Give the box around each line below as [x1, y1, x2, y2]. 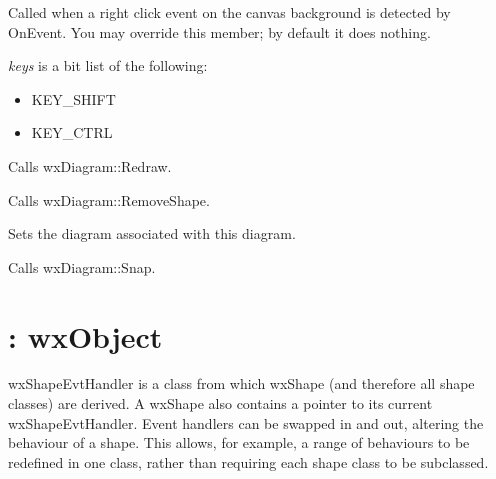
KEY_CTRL [31, 122, 113, 143]
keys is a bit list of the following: [8, 55, 208, 76]
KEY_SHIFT [31, 88, 116, 109]
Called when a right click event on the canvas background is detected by [8, 2, 451, 22]
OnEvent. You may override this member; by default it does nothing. [8, 21, 431, 42]
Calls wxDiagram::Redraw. [8, 155, 172, 176]
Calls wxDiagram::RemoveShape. [8, 189, 210, 210]
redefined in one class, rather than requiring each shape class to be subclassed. [8, 451, 489, 472]
